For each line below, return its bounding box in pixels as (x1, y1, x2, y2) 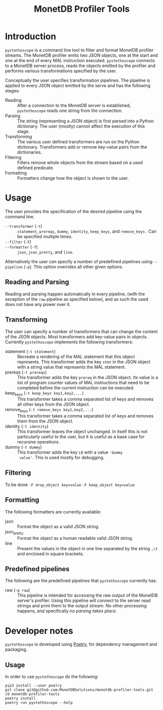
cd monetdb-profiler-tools (5, 692, 60, 697)
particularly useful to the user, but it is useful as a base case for (17, 434, 145, 440)
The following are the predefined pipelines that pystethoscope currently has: (5, 578, 157, 584)
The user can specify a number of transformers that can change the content (5, 329, 158, 334)
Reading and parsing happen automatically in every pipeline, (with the (5, 291, 145, 297)
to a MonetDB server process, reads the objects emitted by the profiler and (5, 63, 156, 68)
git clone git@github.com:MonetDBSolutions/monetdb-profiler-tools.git (5, 688, 153, 692)
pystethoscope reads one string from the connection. (17, 108, 123, 113)
